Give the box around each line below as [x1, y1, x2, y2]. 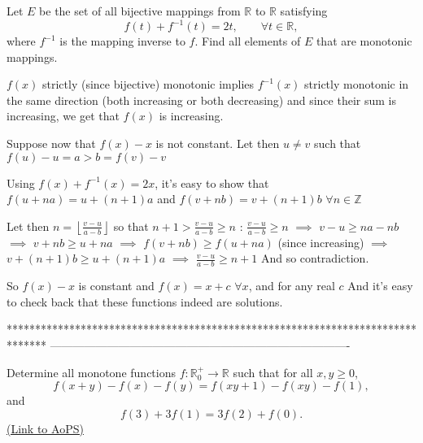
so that [113, 217, 149, 234]
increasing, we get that [7, 107, 120, 124]
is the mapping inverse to [59, 33, 185, 50]
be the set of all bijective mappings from [39, 2, 241, 19]
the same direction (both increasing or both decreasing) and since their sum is [7, 91, 396, 108]
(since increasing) [277, 233, 364, 250]
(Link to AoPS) [7, 419, 84, 436]
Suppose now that [7, 135, 96, 152]
